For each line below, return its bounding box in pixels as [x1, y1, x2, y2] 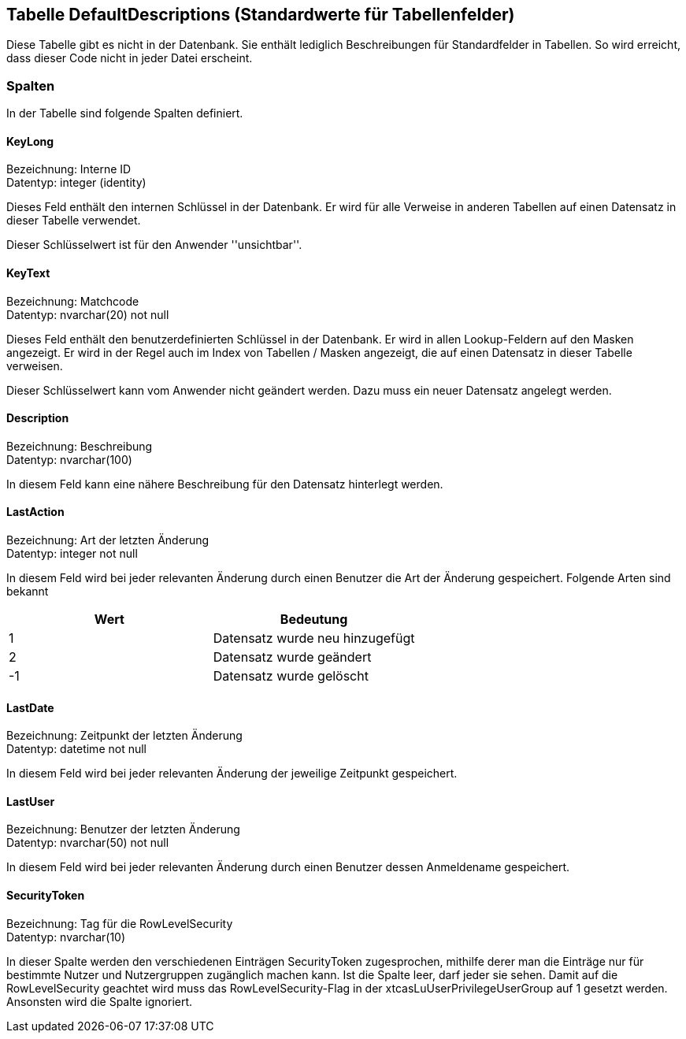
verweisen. [6, 358, 63, 373]
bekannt [6, 584, 49, 599]
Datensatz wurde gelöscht [213, 668, 369, 685]
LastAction [6, 505, 65, 519]
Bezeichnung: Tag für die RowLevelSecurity [6, 916, 233, 930]
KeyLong [6, 134, 54, 148]
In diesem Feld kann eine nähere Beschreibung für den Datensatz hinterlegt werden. [6, 477, 443, 491]
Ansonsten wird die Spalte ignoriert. [6, 994, 193, 1008]
